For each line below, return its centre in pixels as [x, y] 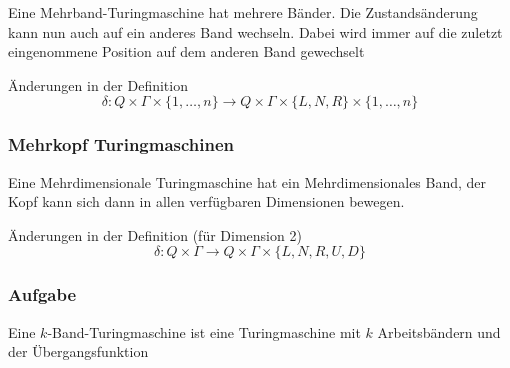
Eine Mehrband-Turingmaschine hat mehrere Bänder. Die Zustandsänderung [243, 12]
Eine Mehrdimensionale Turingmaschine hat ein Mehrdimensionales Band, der [247, 181]
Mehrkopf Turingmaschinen [121, 144]
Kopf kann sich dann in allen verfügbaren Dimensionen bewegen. [206, 201]
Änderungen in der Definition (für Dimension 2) [155, 234]
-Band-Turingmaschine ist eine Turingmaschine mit [204, 331]
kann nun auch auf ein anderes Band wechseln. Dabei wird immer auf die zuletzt [255, 31]
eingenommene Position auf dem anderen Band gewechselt [186, 51]
